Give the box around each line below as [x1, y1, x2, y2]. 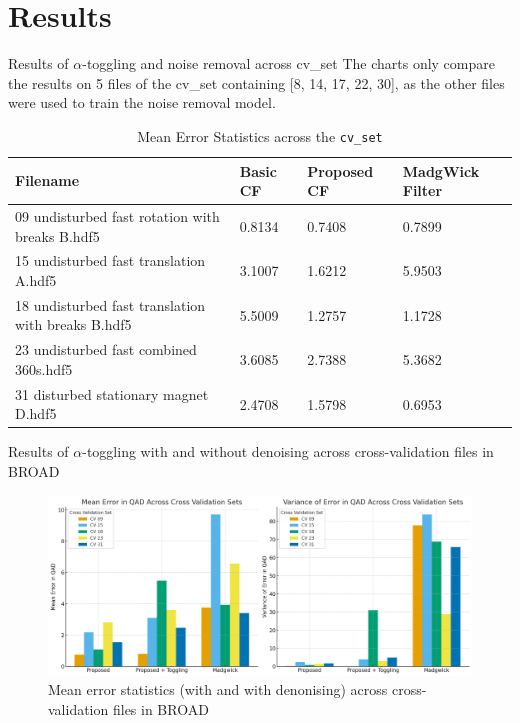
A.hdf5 [15, 270, 57, 291]
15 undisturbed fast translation [15, 250, 206, 271]
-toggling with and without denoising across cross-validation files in [82, 441, 494, 462]
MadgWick [402, 160, 480, 181]
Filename [15, 170, 80, 191]
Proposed [307, 160, 374, 181]
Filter [402, 180, 443, 201]
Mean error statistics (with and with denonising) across [48, 679, 388, 700]
